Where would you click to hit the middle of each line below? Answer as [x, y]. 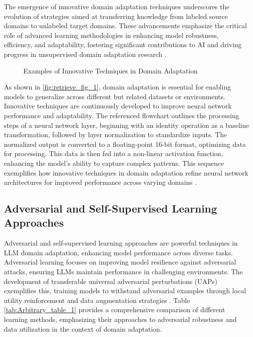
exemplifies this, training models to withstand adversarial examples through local [125, 291]
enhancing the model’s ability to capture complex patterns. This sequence [114, 163]
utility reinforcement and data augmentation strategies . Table [97, 300]
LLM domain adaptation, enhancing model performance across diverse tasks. [118, 252]
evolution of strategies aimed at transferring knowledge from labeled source [116, 16]
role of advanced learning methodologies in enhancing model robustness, [111, 35]
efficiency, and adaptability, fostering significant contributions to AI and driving [123, 44]
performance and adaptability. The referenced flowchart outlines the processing [122, 115]
